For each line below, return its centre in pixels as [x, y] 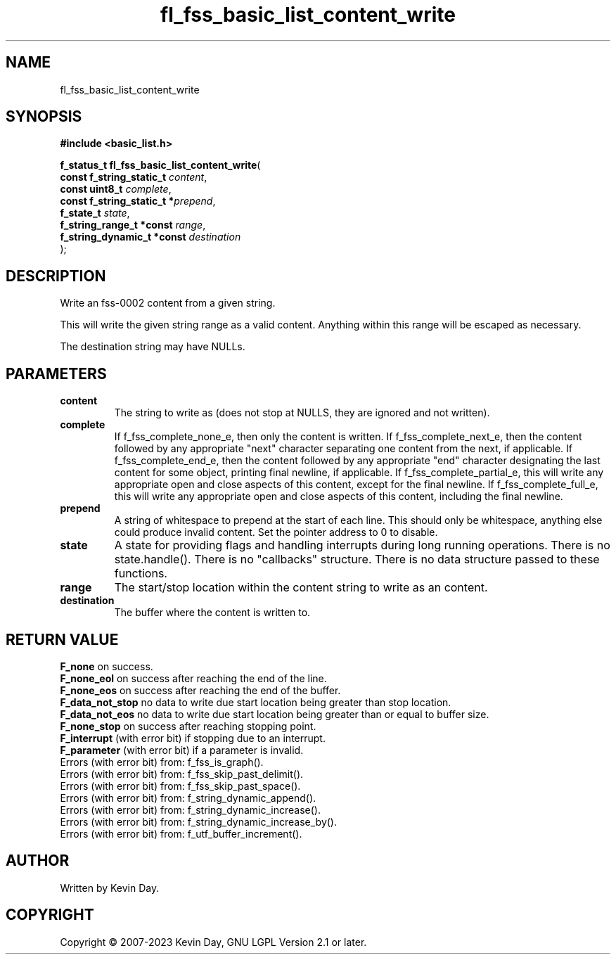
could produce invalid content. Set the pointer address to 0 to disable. [276, 532]
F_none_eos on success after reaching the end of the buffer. [200, 690]
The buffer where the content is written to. [212, 613]
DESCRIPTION [56, 276]
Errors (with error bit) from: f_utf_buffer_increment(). [181, 833]
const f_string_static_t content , [134, 177]
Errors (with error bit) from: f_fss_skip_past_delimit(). [182, 774]
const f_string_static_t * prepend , [138, 201]
